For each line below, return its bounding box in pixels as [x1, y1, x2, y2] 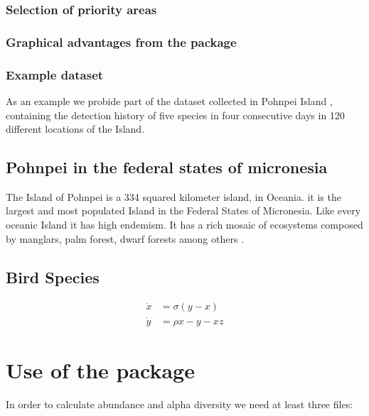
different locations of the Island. [6, 121, 145, 136]
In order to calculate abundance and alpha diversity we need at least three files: [6, 396, 353, 411]
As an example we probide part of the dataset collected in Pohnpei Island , [6, 93, 333, 108]
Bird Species [6, 266, 100, 288]
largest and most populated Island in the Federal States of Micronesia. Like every [6, 203, 361, 218]
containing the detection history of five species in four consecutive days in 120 [6, 107, 345, 122]
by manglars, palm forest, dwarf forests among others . [6, 231, 245, 246]
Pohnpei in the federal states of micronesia [6, 156, 328, 178]
